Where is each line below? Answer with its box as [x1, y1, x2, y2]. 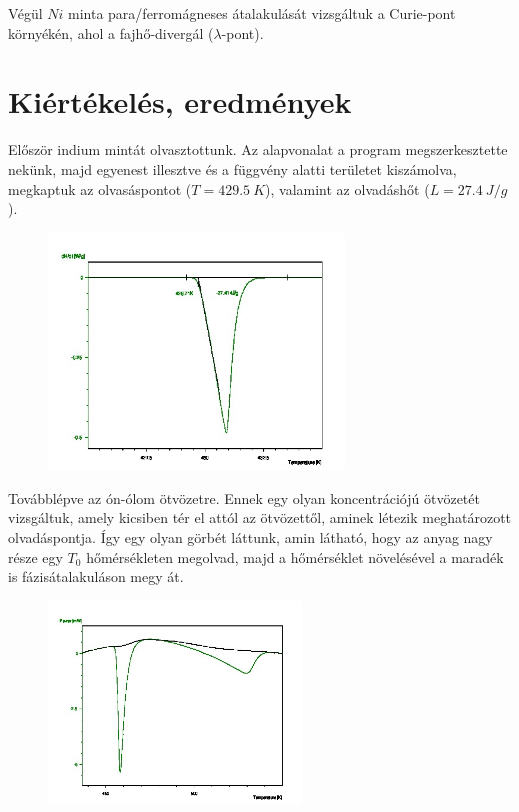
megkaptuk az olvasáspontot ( [8, 178, 192, 199]
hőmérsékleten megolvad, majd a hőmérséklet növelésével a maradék [86, 546, 504, 567]
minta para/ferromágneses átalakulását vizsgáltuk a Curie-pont [68, 3, 456, 23]
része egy [8, 546, 63, 567]
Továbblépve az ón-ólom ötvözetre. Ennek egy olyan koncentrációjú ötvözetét [8, 487, 480, 508]
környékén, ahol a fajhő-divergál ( [8, 22, 214, 43]
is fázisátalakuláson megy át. [8, 566, 184, 587]
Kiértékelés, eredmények [8, 81, 352, 122]
